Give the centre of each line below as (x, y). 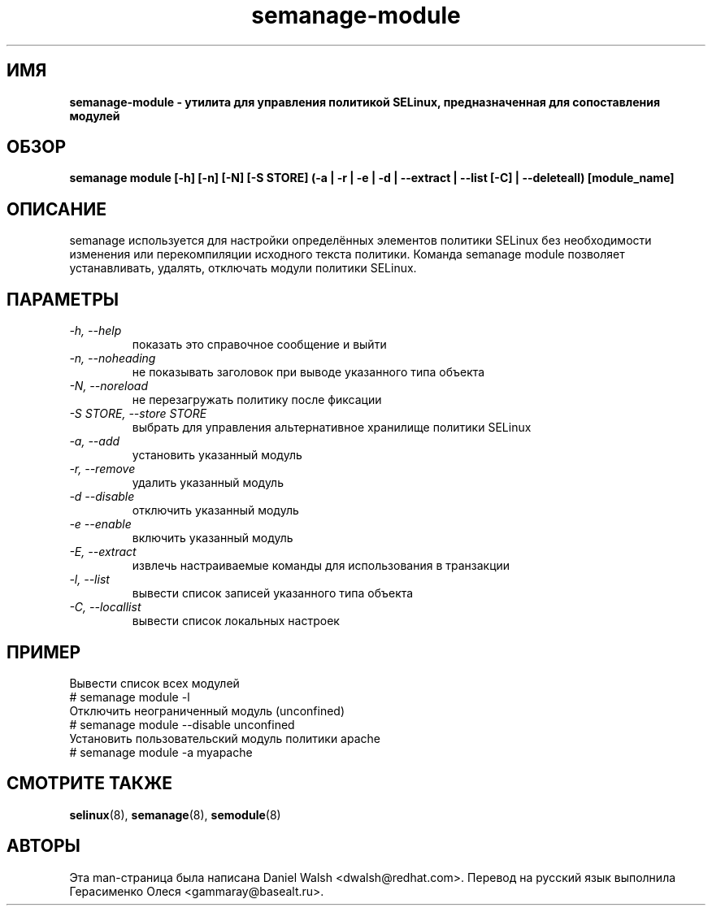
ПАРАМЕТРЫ (63, 299)
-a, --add (95, 441)
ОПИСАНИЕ (56, 209)
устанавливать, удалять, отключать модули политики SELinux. (243, 268)
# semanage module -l (130, 697)
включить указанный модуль (213, 538)
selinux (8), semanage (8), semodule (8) (175, 814)
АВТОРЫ (43, 846)
